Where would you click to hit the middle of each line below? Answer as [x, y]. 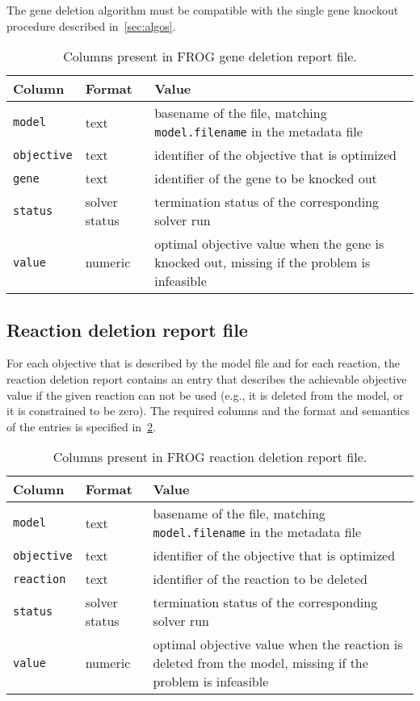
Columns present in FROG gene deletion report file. [210, 57]
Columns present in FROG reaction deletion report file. [210, 457]
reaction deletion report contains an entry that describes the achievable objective [207, 378]
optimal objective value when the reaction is [278, 644]
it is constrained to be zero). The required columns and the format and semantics [208, 411]
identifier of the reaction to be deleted [260, 579]
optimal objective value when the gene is [269, 244]
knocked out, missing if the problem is [262, 262]
